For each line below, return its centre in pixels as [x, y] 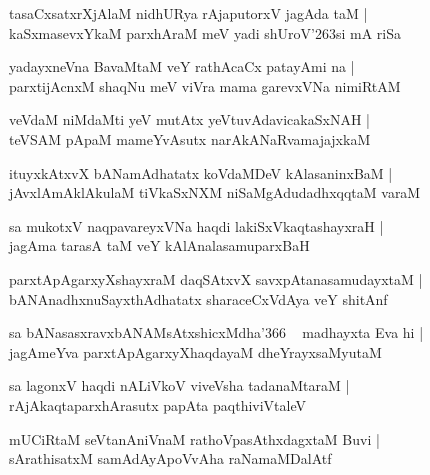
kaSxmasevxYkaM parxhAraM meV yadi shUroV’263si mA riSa [205, 32]
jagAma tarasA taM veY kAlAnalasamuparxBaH [159, 245]
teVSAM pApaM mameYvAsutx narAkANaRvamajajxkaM [190, 138]
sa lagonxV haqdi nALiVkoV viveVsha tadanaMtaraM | [179, 385]
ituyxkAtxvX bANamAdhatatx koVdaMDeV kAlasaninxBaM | [201, 172]
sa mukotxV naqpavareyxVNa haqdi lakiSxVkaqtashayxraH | [196, 225]
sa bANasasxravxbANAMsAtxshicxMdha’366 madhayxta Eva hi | [216, 332]
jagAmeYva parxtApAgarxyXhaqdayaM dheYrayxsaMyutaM [195, 351]
